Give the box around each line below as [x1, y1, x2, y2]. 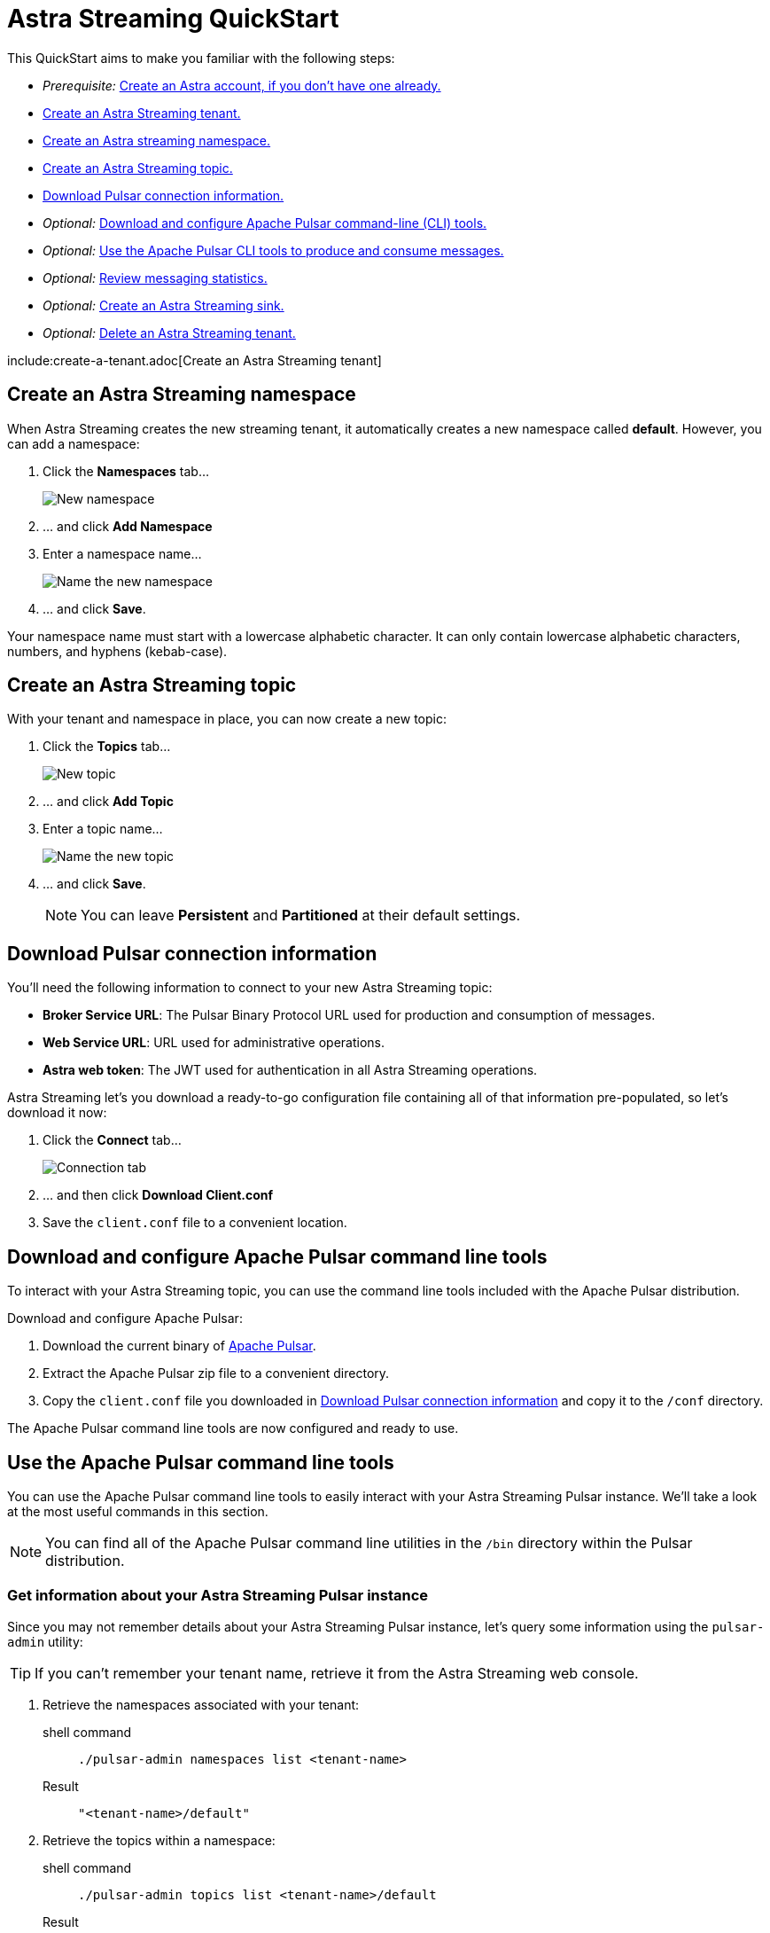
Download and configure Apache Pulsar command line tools [7, 1245, 548, 1268]
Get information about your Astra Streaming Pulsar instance [7, 1586, 429, 1605]
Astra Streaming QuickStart [7, 4, 339, 34]
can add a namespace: [7, 435, 140, 451]
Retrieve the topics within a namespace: [43, 1832, 276, 1848]
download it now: [7, 1105, 107, 1121]
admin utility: [7, 1633, 83, 1649]
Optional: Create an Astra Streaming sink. [43, 297, 284, 313]
